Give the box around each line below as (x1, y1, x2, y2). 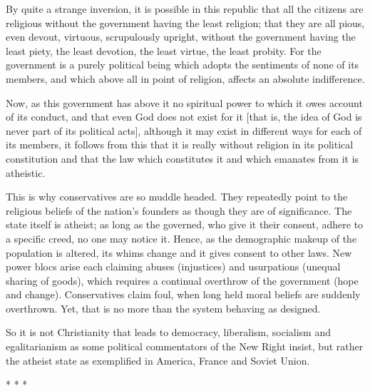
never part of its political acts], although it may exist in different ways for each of (6, 123, 362, 138)
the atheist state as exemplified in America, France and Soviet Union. (6, 352, 310, 367)
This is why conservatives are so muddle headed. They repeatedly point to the (6, 189, 348, 204)
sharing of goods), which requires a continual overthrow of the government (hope (6, 273, 359, 288)
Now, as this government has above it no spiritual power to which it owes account (6, 95, 363, 110)
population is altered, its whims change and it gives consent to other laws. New (6, 245, 352, 260)
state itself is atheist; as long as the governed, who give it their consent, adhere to (6, 217, 364, 232)
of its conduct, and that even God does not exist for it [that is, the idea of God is (6, 109, 362, 124)
